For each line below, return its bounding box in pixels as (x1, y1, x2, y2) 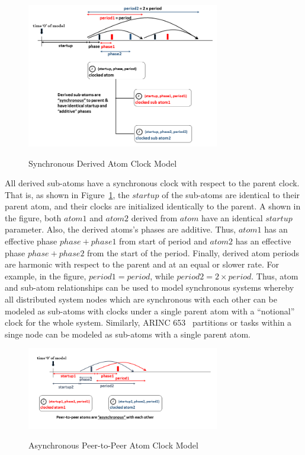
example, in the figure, (5, 269, 86, 282)
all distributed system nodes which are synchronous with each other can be (5, 293, 277, 306)
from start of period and (119, 235, 207, 247)
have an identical (201, 211, 263, 224)
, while (150, 269, 174, 282)
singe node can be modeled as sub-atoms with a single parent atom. (5, 327, 251, 340)
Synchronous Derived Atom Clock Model (28, 157, 177, 169)
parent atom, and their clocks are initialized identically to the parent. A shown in (5, 200, 301, 212)
